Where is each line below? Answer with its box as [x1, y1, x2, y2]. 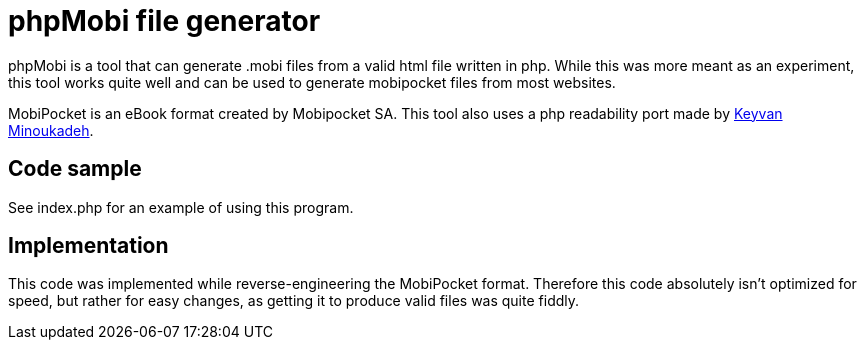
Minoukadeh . [8, 121, 94, 139]
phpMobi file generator [8, 4, 321, 38]
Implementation [8, 233, 169, 259]
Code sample [8, 156, 142, 182]
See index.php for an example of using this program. [8, 198, 354, 216]
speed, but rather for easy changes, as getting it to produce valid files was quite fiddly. [8, 292, 580, 310]
